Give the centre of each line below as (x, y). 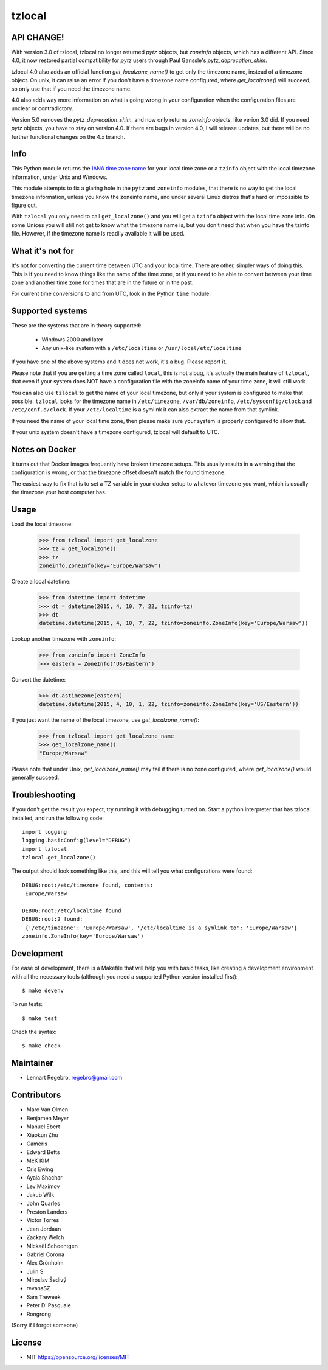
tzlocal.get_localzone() (59, 858)
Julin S (35, 1271)
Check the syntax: (34, 1032)
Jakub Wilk (40, 1195)
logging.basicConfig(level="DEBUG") (77, 841)
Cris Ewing (40, 1169)
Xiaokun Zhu (42, 1135)
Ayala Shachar (45, 1178)
